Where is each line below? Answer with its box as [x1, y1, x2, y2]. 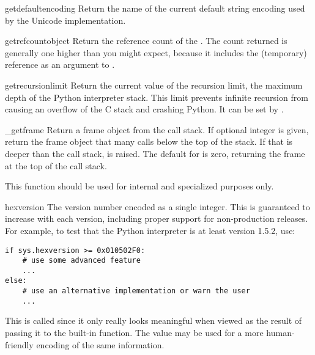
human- [266, 326, 295, 339]
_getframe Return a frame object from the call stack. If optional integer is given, [5, 123, 309, 136]
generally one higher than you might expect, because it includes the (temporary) [5, 46, 307, 59]
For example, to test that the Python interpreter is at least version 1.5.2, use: [5, 224, 295, 236]
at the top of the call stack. [5, 159, 107, 172]
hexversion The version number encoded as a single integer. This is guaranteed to [5, 200, 310, 213]
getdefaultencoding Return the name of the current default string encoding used [5, 2, 305, 14]
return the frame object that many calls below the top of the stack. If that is [5, 135, 293, 148]
